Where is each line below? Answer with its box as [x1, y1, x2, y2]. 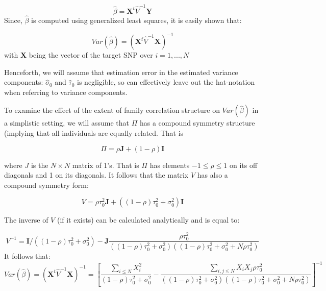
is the [31, 159, 48, 170]
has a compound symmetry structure [139, 117, 255, 128]
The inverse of [4, 214, 48, 225]
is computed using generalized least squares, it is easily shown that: [31, 14, 242, 25]
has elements [149, 159, 190, 170]
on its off [229, 159, 258, 170]
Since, [4, 14, 22, 25]
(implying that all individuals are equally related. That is [4, 128, 184, 138]
